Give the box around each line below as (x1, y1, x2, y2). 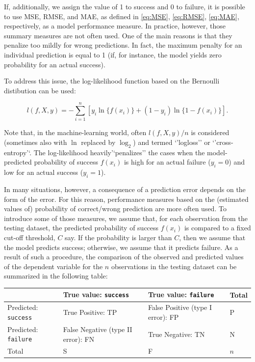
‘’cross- (212, 137, 233, 147)
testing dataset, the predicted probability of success (4, 223, 159, 233)
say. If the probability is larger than (65, 232, 172, 243)
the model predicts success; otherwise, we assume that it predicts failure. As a (4, 242, 238, 252)
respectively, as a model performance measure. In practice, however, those (4, 21, 226, 31)
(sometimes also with (4, 137, 67, 147)
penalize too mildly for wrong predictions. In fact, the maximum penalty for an (4, 40, 242, 50)
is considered (191, 127, 229, 138)
